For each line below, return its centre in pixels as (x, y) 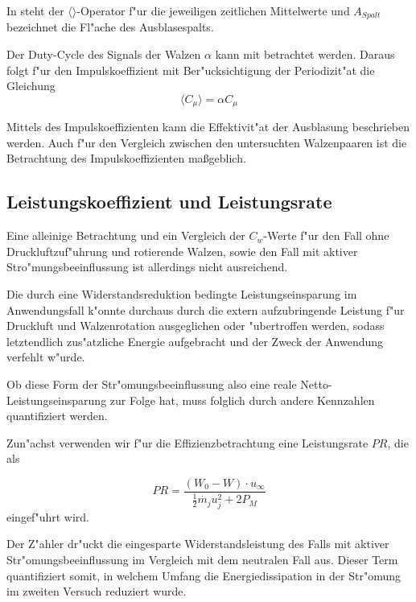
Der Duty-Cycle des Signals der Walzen (104, 54)
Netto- (316, 384)
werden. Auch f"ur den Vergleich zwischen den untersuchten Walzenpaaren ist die (207, 142)
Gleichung (31, 86)
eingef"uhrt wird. (48, 516)
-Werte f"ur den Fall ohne (326, 235)
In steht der (35, 10)
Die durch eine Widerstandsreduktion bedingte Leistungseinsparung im (182, 294)
